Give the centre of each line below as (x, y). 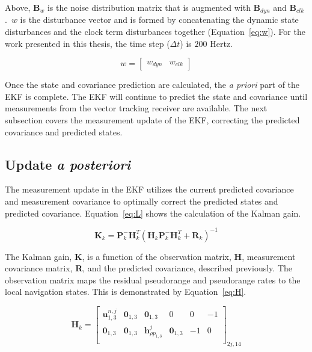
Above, (18, 7)
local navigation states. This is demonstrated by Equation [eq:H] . (126, 292)
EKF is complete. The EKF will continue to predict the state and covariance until (156, 96)
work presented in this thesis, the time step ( (87, 43)
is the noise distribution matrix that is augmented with (149, 7)
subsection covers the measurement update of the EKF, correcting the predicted (152, 120)
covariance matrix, (39, 268)
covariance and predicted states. (64, 131)
